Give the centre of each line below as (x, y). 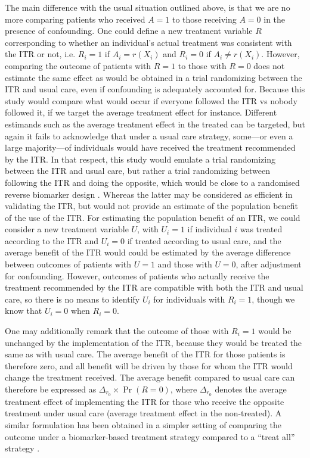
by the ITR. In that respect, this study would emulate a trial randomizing (140, 159)
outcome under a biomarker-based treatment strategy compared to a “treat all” (150, 436)
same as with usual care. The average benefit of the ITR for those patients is (145, 354)
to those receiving (204, 19)
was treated (261, 229)
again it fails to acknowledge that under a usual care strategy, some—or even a (149, 135)
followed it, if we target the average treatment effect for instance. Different (141, 112)
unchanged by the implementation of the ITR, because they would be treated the (154, 342)
